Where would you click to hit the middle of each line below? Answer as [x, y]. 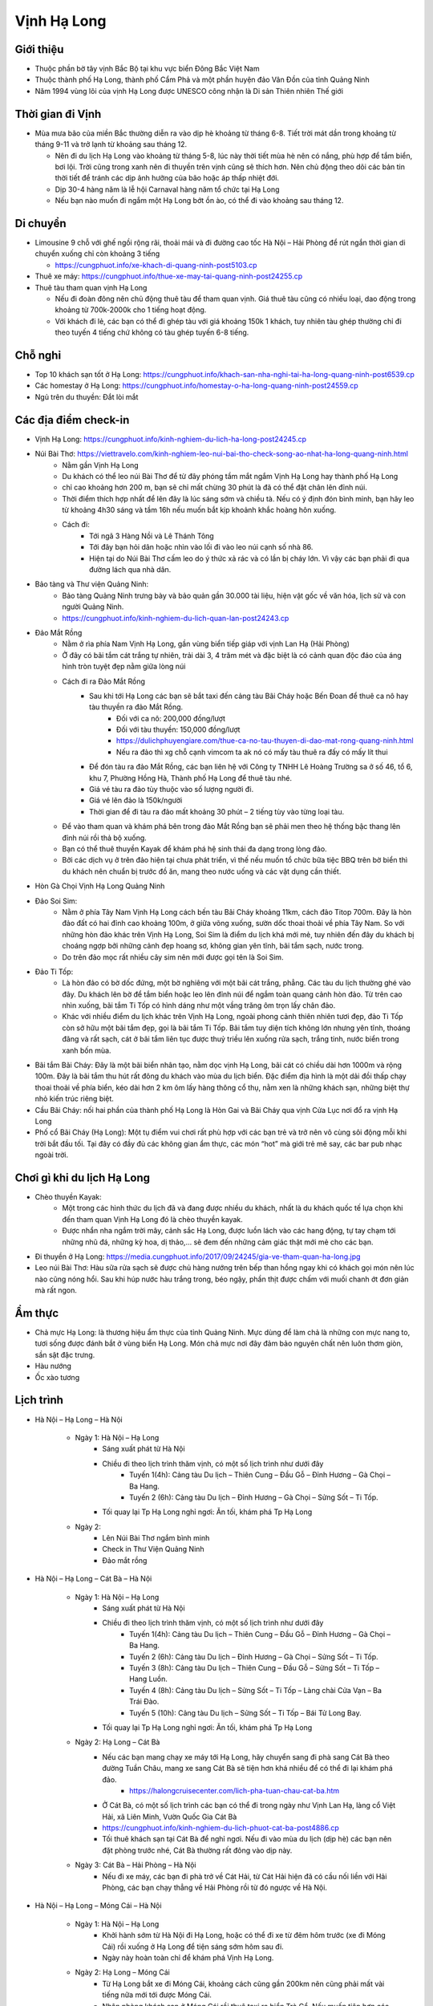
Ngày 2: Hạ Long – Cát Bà [117, 1742]
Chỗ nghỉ [38, 355]
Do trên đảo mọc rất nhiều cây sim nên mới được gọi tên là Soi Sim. [173, 957]
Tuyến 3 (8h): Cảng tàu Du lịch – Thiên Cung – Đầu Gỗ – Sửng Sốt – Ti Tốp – [255, 1667]
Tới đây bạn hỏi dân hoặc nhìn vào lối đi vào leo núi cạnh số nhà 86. [201, 547]
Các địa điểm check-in [72, 420]
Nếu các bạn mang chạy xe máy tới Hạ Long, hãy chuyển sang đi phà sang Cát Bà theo [246, 1756]
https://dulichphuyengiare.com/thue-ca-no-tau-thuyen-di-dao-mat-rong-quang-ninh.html [265, 741]
